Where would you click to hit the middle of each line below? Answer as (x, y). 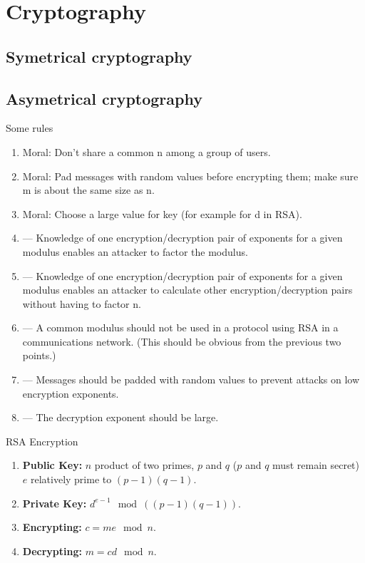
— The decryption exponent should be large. (120, 417)
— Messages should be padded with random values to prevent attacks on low (191, 379)
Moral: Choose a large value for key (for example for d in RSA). (162, 213)
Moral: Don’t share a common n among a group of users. (146, 151)
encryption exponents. (71, 393)
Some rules (30, 128)
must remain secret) (316, 465)
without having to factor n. (82, 303)
